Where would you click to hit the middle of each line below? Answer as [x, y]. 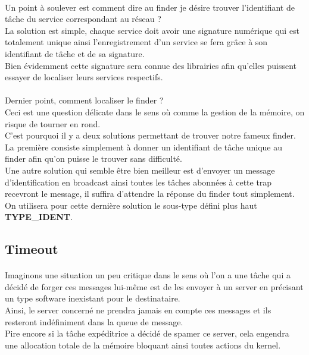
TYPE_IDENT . [39, 217]
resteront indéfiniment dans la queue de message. [94, 321]
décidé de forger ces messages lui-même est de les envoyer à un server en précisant [154, 286]
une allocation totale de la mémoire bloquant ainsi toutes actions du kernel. [143, 345]
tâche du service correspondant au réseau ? [83, 19]
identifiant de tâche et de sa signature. [75, 53]
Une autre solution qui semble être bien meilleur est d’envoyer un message [140, 170]
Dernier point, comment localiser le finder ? [84, 100]
